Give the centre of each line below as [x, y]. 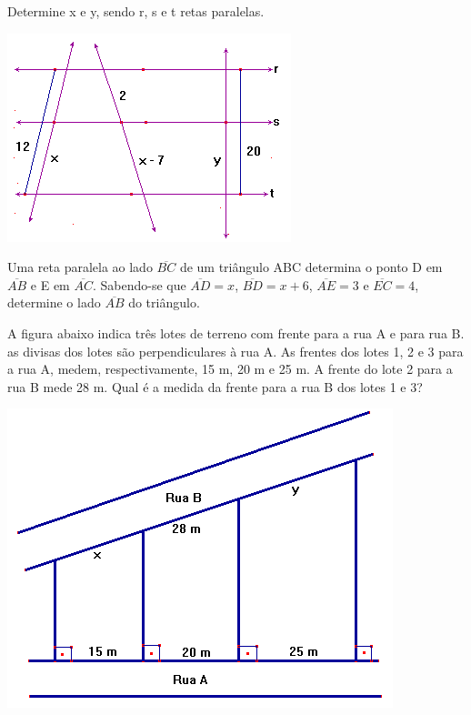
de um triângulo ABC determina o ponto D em [311, 267]
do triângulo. [164, 302]
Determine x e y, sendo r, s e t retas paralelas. [136, 11]
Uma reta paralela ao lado [80, 267]
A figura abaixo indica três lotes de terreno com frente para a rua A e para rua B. [236, 332]
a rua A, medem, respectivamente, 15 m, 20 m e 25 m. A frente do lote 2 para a [230, 369]
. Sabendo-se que [139, 284]
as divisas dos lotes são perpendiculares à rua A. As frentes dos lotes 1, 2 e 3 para [235, 351]
